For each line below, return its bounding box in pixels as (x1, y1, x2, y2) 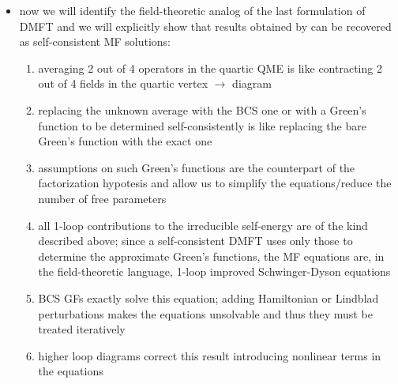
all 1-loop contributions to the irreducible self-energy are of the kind (38, 216, 368, 233)
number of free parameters (38, 190, 167, 206)
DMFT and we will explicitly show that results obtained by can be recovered (19, 17, 392, 34)
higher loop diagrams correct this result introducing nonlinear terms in (38, 347, 381, 363)
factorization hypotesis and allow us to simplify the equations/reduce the (38, 175, 392, 191)
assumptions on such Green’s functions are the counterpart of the (38, 159, 355, 175)
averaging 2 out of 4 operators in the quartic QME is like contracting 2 (38, 59, 382, 76)
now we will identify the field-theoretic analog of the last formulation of (19, 2, 366, 18)
